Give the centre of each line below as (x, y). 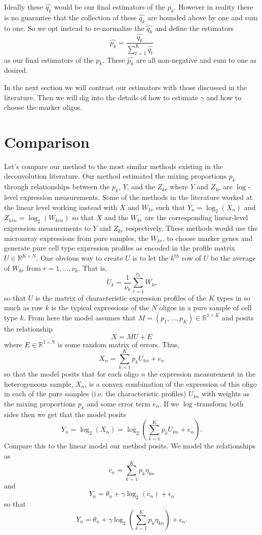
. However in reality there (214, 7)
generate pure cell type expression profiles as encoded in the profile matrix (120, 248)
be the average (233, 258)
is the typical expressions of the (100, 307)
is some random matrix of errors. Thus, (119, 344)
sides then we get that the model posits (65, 414)
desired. (16, 70)
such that (170, 207)
